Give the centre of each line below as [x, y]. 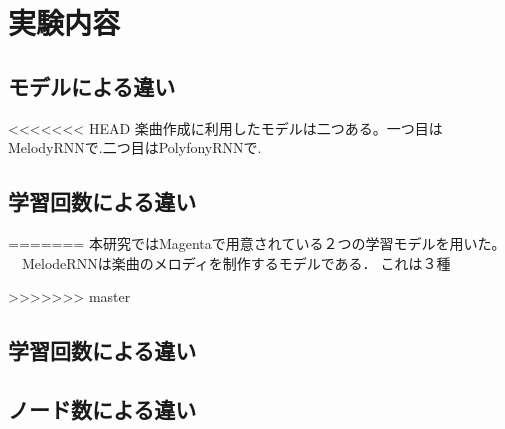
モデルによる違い [92, 85]
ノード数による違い [102, 408]
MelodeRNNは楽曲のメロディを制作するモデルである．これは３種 [236, 262]
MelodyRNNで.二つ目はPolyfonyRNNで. [135, 147]
